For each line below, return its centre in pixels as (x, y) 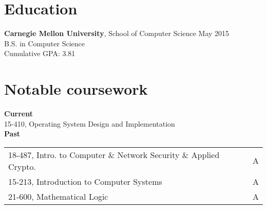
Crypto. (22, 166)
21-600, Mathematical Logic (58, 196)
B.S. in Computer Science (44, 43)
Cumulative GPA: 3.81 (40, 53)
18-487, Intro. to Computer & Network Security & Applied (114, 154)
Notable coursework (76, 89)
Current (18, 114)
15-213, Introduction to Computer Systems (85, 181)
